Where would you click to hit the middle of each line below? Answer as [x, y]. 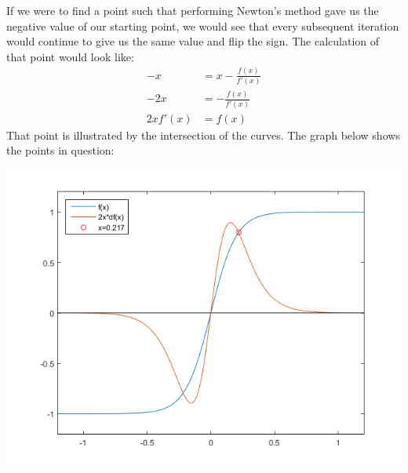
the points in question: [60, 150]
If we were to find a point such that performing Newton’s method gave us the [193, 10]
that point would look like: [70, 56]
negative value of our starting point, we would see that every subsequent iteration [203, 25]
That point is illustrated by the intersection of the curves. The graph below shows [203, 135]
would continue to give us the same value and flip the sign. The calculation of [193, 41]
